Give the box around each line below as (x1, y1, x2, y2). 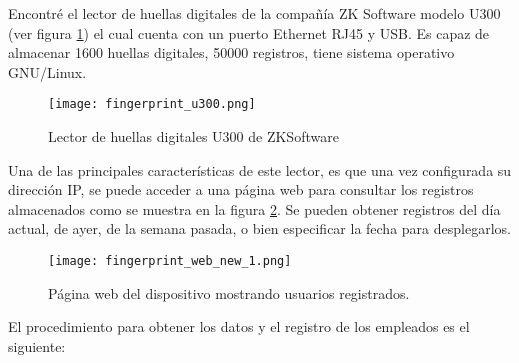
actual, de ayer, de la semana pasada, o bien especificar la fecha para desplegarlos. (8, 218, 511, 239)
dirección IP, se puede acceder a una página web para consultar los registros (8, 179, 474, 200)
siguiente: (8, 335, 66, 356)
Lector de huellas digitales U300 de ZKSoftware (48, 126, 339, 147)
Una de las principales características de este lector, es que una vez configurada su (8, 159, 512, 180)
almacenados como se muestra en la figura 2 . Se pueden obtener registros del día (8, 198, 501, 219)
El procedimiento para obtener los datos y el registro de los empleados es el (8, 316, 470, 337)
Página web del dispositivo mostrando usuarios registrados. (48, 282, 410, 303)
